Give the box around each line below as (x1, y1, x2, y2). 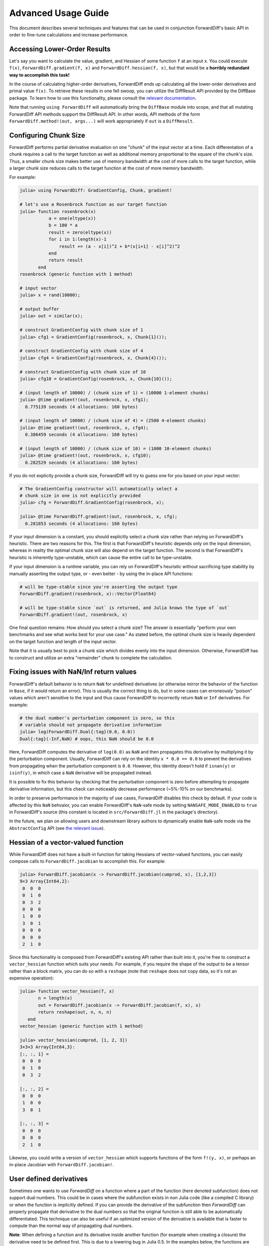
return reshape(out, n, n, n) (38, 1009, 112, 1015)
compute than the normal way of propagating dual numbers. (9, 1223, 133, 1229)
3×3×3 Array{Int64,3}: (19, 1044, 75, 1050)
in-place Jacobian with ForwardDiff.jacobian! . (9, 1162, 114, 1168)
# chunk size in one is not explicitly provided (19, 493, 141, 498)
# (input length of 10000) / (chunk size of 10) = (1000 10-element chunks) (19, 446, 212, 451)
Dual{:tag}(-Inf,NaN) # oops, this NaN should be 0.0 (19, 736, 154, 742)
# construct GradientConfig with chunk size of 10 (19, 369, 146, 375)
